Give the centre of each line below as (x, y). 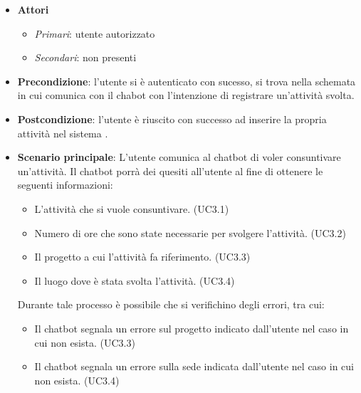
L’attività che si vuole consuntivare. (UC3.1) (132, 208)
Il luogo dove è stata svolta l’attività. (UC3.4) (135, 280)
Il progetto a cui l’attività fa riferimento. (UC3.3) (142, 257)
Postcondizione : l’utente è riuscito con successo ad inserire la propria (172, 119)
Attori (33, 9)
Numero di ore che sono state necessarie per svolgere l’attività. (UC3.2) (190, 232)
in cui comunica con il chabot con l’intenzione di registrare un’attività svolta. (186, 95)
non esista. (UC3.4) (77, 380)
